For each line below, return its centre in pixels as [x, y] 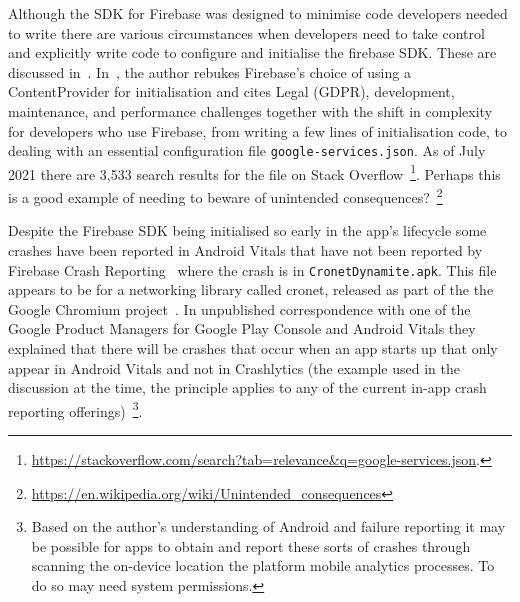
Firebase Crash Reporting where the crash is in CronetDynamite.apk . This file [252, 269]
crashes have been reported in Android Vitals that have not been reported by [245, 249]
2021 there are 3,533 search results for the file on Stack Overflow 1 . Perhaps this [254, 172]
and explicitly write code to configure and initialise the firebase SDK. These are [252, 52]
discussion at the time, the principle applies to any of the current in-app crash [247, 387]
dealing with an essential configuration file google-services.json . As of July [247, 150]
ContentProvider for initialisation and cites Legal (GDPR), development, [231, 91]
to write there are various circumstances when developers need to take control [246, 32]
